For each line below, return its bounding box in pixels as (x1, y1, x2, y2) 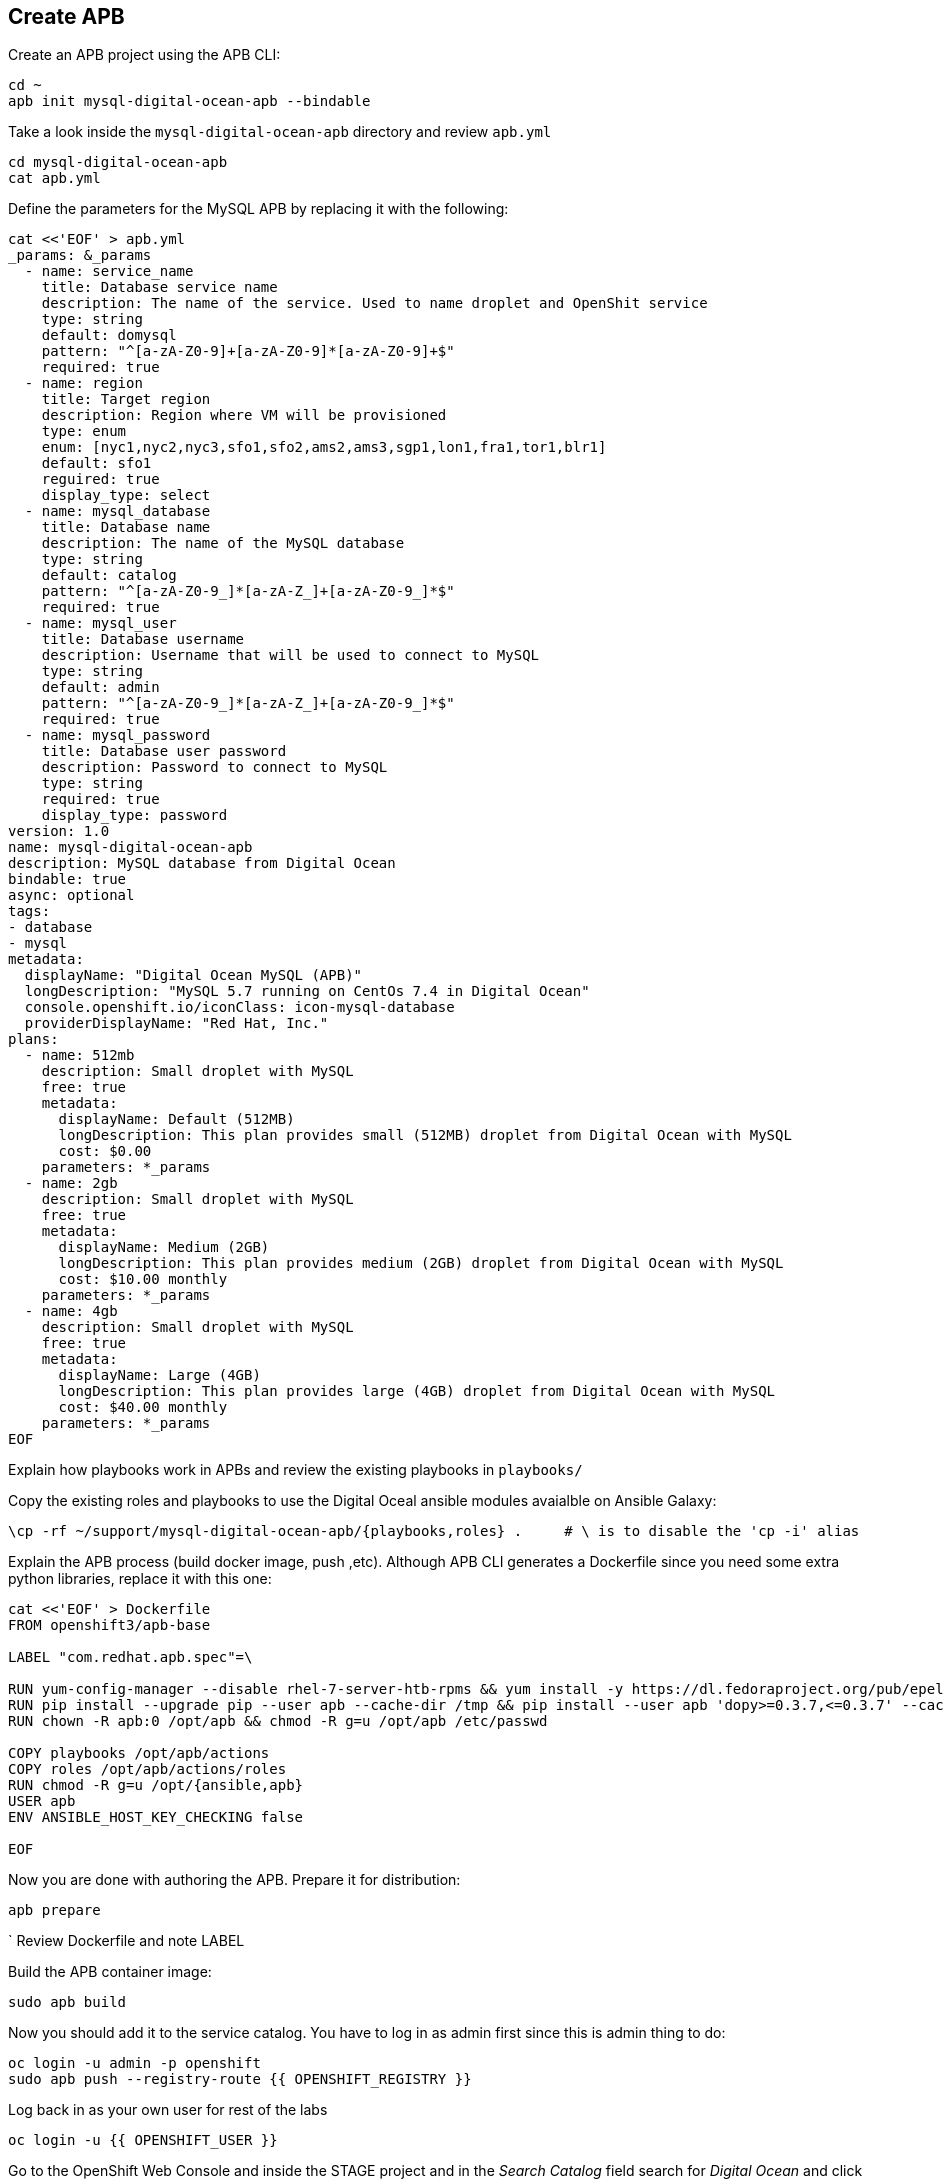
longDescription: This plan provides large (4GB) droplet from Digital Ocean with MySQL (58, 1383, 776, 1400)
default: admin (41, 679, 160, 696)
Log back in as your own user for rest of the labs (8, 2101, 328, 2119)
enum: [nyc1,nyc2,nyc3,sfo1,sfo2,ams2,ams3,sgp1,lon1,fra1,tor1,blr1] (41, 439, 607, 456)
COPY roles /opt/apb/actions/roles (8, 1761, 287, 1778)
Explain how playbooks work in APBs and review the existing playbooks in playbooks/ (8, 1461, 583, 1479)
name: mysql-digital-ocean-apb (8, 839, 253, 856)
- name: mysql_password (24, 727, 211, 744)
